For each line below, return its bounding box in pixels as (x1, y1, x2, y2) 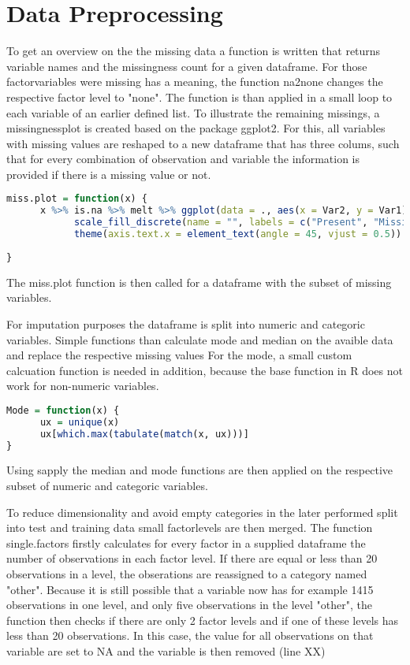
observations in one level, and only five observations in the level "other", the (6, 596, 372, 613)
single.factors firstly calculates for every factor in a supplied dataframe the (6, 534, 366, 551)
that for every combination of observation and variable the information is (6, 150, 360, 167)
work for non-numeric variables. (6, 377, 159, 394)
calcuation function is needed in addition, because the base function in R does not (6, 362, 403, 378)
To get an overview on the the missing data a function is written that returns (6, 43, 381, 59)
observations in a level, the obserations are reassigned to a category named (6, 565, 367, 581)
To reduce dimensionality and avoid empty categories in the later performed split (6, 503, 398, 520)
